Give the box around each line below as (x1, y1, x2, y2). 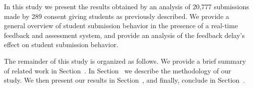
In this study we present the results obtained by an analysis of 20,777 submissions (4, 1, 249, 11)
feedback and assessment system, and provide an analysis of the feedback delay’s (4, 30, 245, 40)
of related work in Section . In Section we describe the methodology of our (4, 65, 231, 75)
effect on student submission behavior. (4, 39, 119, 50)
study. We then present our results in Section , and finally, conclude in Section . (4, 75, 245, 85)
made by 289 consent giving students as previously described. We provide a (4, 11, 230, 21)
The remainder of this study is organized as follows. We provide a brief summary (4, 55, 246, 66)
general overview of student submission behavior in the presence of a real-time (4, 20, 238, 31)
